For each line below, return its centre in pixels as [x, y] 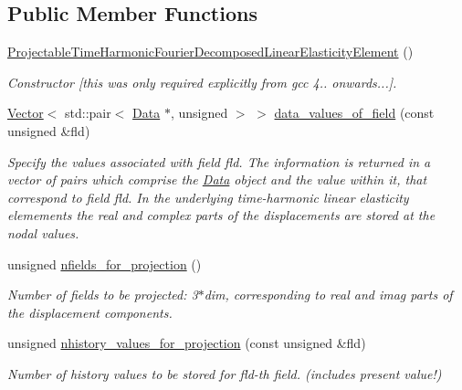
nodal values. [43, 232]
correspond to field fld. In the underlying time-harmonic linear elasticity [208, 197]
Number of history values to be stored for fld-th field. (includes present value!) [225, 373]
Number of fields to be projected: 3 [103, 295]
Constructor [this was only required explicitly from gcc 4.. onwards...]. [202, 82]
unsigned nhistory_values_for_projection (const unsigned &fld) [187, 343]
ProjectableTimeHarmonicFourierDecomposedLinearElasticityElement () [210, 52]
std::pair [88, 113]
